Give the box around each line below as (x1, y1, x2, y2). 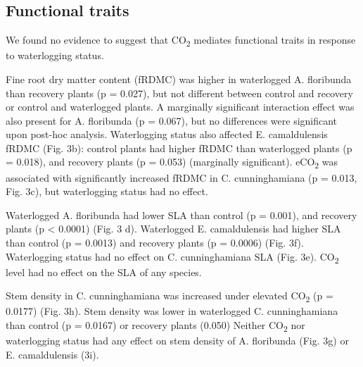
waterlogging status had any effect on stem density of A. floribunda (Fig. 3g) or (6, 333, 349, 348)
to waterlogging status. (6, 48, 104, 63)
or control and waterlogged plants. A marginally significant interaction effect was (6, 99, 355, 114)
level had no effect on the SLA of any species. (6, 264, 202, 279)
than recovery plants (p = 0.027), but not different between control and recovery (6, 85, 353, 100)
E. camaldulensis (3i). (6, 347, 99, 361)
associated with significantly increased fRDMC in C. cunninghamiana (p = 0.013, (6, 170, 357, 185)
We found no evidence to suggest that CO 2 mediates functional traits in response (6, 32, 356, 49)
